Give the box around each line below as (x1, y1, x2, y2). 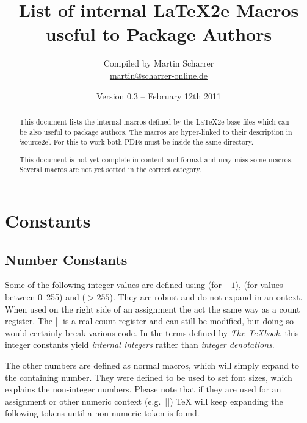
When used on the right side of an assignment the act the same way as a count (5, 302, 300, 315)
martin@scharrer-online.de (109, 68, 208, 81)
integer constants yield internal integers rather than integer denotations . (5, 338, 275, 351)
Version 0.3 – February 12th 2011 (96, 89, 221, 102)
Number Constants (5, 250, 128, 269)
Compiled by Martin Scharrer (103, 57, 214, 70)
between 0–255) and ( (5, 291, 85, 303)
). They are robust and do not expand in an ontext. (109, 291, 303, 303)
